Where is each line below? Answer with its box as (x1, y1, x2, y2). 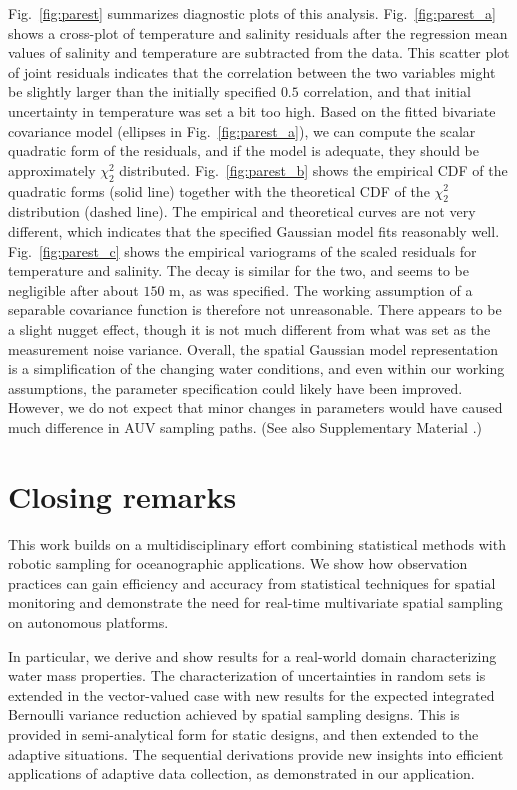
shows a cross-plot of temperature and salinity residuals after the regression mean (8, 22, 508, 43)
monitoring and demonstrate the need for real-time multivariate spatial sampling (8, 592, 503, 613)
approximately (8, 159, 96, 180)
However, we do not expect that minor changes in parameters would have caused (8, 397, 503, 418)
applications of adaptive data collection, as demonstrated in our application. (8, 763, 475, 784)
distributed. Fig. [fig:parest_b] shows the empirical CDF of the (119, 159, 508, 180)
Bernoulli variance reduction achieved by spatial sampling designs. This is (8, 704, 460, 725)
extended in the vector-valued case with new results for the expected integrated (8, 684, 495, 705)
